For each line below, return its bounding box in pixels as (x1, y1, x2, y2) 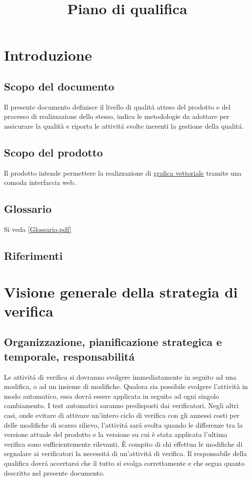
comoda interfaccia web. (4, 177, 76, 187)
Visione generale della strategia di (4, 281, 238, 301)
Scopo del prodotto (4, 144, 103, 160)
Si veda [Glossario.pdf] (4, 224, 71, 234)
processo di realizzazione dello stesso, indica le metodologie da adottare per (4, 111, 229, 121)
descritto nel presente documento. (4, 467, 105, 478)
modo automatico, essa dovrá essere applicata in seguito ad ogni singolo (4, 390, 219, 401)
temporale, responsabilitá (4, 348, 135, 364)
